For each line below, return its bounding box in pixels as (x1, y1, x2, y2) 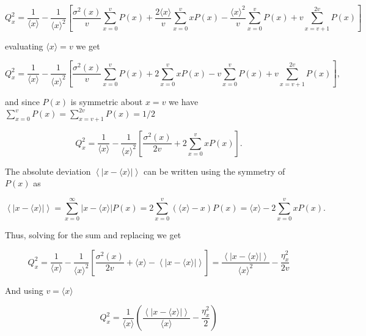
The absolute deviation (5, 164, 91, 177)
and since (5, 95, 40, 108)
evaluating (5, 39, 43, 52)
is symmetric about (70, 95, 143, 108)
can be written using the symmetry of (144, 164, 285, 177)
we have (169, 95, 199, 108)
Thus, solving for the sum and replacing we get (5, 228, 181, 241)
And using (5, 283, 43, 296)
